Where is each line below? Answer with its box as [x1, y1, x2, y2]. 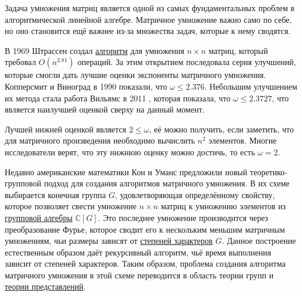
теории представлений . [5, 280, 86, 292]
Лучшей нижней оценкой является [5, 123, 126, 135]
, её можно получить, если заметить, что [149, 123, 294, 135]
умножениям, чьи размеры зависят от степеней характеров [5, 234, 213, 247]
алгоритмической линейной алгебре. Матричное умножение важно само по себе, [5, 13, 292, 25]
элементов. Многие [208, 134, 277, 147]
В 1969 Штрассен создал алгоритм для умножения [5, 44, 184, 56]
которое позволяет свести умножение [5, 200, 137, 212]
